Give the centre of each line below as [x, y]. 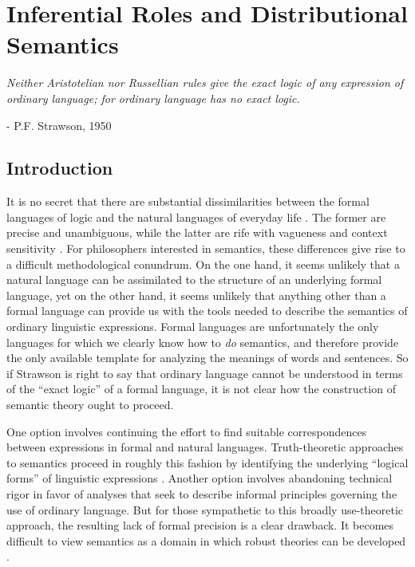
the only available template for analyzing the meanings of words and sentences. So [207, 358]
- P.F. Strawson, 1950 [59, 125]
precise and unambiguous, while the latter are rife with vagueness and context [197, 232]
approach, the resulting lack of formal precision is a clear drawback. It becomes [200, 525]
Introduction [60, 168]
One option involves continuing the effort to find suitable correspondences [187, 431]
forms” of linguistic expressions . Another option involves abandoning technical [200, 478]
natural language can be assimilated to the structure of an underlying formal [194, 280]
